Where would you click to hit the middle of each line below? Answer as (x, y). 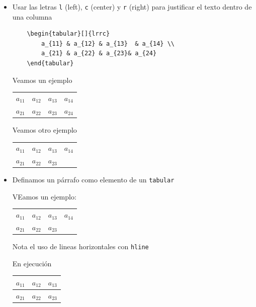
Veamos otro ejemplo (45, 129)
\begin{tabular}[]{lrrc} (68, 34)
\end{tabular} (50, 64)
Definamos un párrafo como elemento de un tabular (93, 180)
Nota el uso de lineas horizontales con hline (80, 246)
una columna (32, 16)
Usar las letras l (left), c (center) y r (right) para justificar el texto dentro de (132, 7)
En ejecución (32, 263)
